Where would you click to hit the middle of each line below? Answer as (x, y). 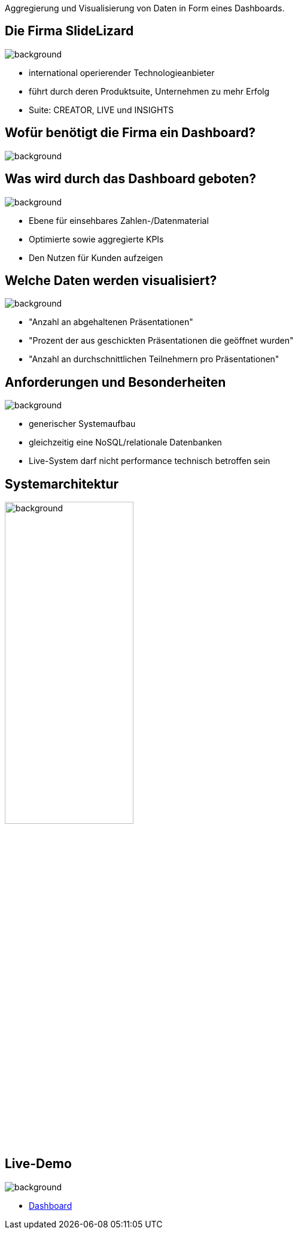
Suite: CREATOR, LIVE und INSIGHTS (101, 110)
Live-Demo (38, 1164)
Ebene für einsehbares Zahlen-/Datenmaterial (119, 220)
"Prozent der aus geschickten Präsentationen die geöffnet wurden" (161, 341)
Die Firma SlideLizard (69, 31)
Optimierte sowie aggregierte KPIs (96, 239)
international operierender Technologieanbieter (122, 72)
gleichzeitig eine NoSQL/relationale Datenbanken (125, 442)
